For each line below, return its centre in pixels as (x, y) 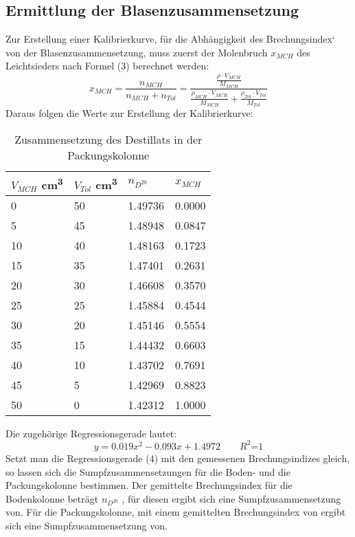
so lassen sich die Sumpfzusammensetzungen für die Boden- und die (148, 471)
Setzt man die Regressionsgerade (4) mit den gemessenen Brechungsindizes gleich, (178, 458)
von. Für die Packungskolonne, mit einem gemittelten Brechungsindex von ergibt (176, 512)
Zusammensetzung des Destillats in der (108, 139)
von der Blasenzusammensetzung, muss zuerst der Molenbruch (137, 52)
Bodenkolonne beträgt (52, 498)
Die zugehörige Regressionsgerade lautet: (91, 433)
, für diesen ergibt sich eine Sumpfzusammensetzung (231, 498)
